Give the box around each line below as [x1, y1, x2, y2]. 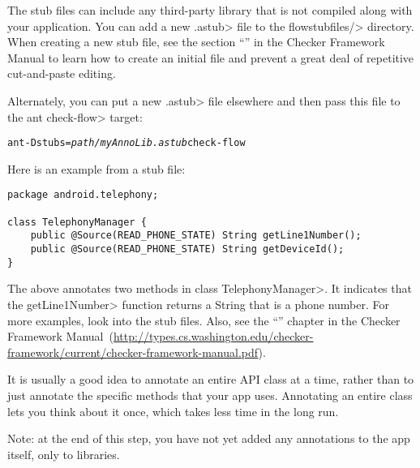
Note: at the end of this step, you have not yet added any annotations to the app [7, 430, 410, 447]
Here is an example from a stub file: [7, 160, 186, 177]
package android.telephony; [7, 189, 159, 201]
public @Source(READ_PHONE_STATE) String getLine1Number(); [30, 230, 362, 242]
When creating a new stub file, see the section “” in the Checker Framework [7, 33, 385, 50]
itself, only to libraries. [7, 445, 120, 462]
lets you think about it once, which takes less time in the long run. [7, 402, 339, 419]
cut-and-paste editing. [7, 65, 116, 82]
